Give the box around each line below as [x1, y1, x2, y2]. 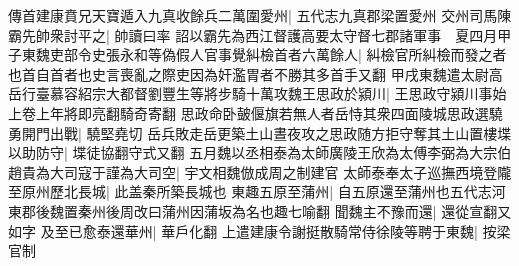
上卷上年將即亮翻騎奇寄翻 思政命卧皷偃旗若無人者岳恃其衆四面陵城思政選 [8, 102, 489, 123]
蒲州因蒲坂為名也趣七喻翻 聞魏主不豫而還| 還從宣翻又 [161, 200, 512, 221]
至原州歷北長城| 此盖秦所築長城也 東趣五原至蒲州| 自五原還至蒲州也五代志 [8, 181, 492, 202]
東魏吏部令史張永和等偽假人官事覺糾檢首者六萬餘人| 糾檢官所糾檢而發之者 [21, 44, 507, 65]
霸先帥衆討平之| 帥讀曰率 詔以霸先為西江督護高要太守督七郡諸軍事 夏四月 [8, 24, 498, 45]
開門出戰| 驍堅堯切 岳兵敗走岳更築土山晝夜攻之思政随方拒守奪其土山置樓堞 [21, 122, 512, 143]
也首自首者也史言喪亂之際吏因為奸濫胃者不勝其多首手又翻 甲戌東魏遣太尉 [8, 63, 489, 84]
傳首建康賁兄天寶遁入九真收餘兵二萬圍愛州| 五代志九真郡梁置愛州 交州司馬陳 [8, 5, 512, 25]
